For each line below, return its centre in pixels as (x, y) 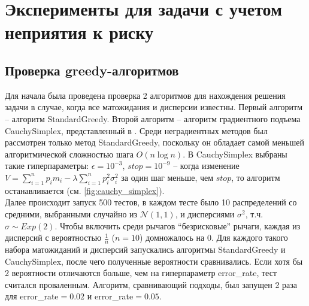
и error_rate (110, 296)
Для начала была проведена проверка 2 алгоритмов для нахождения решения (145, 95)
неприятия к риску (79, 32)
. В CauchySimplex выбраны (235, 154)
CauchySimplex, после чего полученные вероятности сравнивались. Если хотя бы (154, 261)
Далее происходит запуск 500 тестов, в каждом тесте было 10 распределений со (151, 202)
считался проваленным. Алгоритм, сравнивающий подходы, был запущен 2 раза (151, 284)
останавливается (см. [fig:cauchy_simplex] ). (85, 190)
